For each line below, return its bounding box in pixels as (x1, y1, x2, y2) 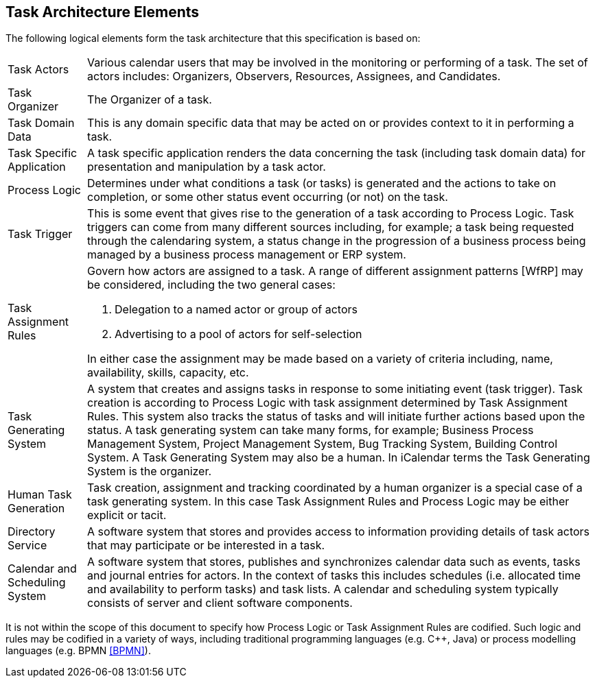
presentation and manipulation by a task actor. (87, 160, 326, 174)
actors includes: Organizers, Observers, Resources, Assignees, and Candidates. (87, 69, 501, 84)
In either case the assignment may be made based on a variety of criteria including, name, (87, 352, 553, 366)
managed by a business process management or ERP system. (87, 248, 406, 262)
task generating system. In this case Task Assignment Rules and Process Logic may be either (87, 494, 570, 509)
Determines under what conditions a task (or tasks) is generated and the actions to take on (87, 176, 557, 191)
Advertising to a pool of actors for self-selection (115, 327, 362, 341)
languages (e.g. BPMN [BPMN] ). (5, 645, 151, 657)
